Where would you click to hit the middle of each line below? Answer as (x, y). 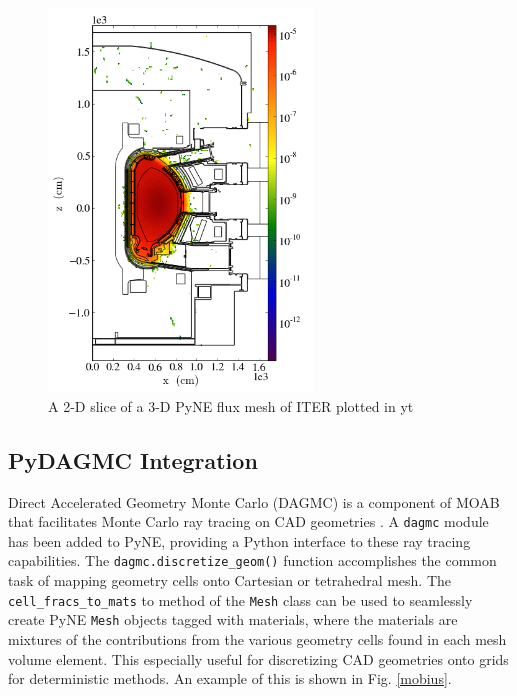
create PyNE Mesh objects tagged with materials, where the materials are (233, 619)
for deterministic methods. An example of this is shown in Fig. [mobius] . (230, 678)
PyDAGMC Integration (133, 459)
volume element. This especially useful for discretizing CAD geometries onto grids (258, 658)
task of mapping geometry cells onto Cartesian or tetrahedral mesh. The (230, 580)
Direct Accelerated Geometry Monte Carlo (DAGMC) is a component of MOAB (254, 501)
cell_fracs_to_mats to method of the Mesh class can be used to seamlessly (240, 599)
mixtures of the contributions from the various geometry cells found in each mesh (257, 638)
